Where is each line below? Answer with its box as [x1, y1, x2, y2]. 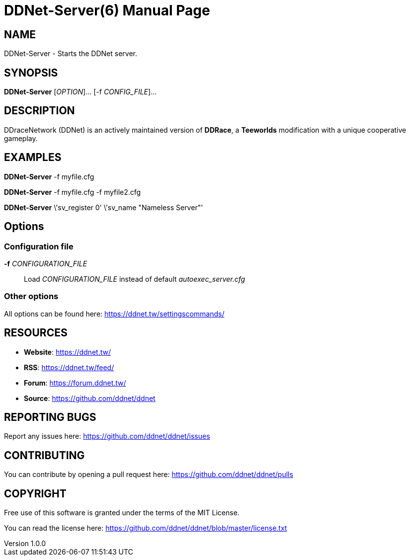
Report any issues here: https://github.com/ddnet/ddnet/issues [4, 432, 210, 441]
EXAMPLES [4, 151, 62, 164]
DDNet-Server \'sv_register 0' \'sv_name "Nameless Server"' [4, 203, 203, 212]
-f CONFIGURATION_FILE [4, 259, 87, 268]
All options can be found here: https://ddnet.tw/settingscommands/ [4, 309, 225, 318]
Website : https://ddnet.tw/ [24, 347, 111, 356]
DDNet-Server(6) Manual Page [4, 2, 210, 19]
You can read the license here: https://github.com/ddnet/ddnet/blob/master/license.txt [4, 524, 287, 533]
